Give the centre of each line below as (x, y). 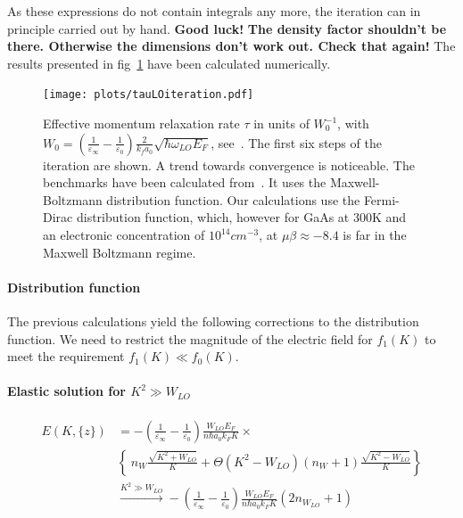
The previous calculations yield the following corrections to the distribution (213, 321)
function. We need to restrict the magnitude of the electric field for (190, 338)
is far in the (375, 234)
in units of (281, 123)
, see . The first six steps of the (296, 142)
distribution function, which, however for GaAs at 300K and (241, 217)
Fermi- (381, 199)
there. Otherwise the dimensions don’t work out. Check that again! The (231, 46)
